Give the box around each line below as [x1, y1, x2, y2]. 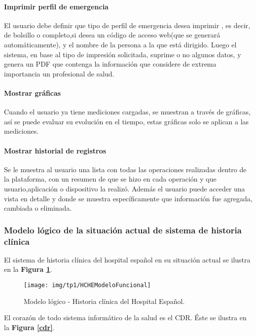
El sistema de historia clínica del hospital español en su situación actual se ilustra [4, 254, 251, 264]
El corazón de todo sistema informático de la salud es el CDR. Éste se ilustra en [4, 312, 247, 323]
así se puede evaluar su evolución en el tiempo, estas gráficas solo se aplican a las [4, 116, 249, 126]
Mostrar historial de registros [4, 145, 107, 155]
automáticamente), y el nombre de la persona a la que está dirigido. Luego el [4, 39, 237, 49]
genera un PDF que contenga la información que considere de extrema [4, 59, 217, 69]
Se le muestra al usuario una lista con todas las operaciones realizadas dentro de [4, 164, 247, 174]
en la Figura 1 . [4, 264, 52, 274]
